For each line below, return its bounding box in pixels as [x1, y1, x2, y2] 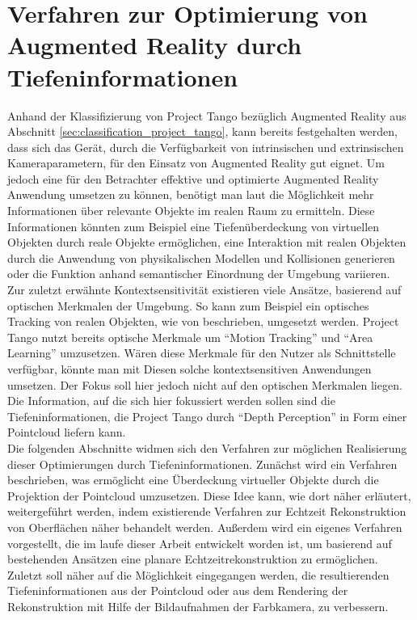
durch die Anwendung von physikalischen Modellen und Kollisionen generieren [7, 249, 395, 266]
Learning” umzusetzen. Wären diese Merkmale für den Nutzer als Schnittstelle [7, 344, 396, 361]
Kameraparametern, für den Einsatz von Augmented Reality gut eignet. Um [7, 154, 385, 171]
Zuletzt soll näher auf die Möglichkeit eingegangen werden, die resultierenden [7, 566, 390, 583]
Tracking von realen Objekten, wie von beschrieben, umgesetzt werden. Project [7, 313, 399, 330]
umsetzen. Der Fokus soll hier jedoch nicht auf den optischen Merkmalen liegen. [7, 376, 402, 393]
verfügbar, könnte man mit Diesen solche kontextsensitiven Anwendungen [7, 361, 372, 377]
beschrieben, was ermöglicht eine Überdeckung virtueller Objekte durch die [7, 471, 379, 488]
